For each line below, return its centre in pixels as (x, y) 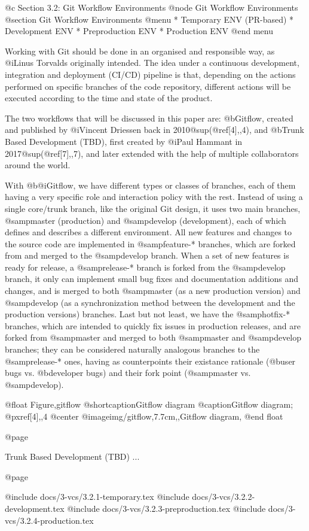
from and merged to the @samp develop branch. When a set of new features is (147, 255)
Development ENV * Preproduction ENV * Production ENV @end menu (139, 31)
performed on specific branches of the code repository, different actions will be (148, 86)
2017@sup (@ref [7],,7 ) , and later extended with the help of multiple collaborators (152, 153)
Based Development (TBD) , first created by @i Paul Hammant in (124, 141)
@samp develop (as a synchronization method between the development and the (150, 302)
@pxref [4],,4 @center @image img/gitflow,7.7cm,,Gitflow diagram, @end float (144, 416)
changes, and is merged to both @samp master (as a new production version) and (153, 291)
